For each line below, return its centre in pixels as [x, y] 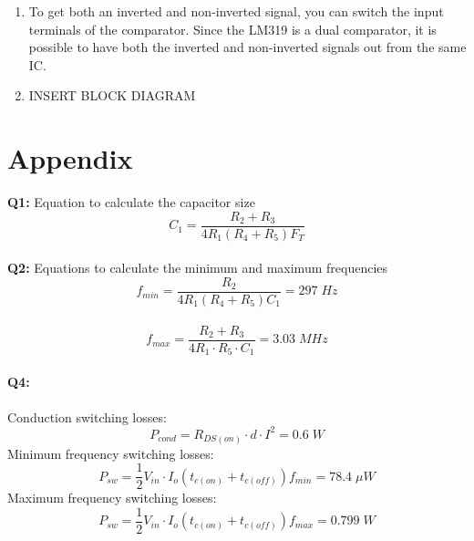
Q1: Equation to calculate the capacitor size [131, 202]
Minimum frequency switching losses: [111, 453]
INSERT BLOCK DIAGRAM [112, 95]
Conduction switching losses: [87, 416]
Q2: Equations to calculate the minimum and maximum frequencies [198, 268]
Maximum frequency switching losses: [112, 498]
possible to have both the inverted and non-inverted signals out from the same [247, 47]
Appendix [70, 158]
